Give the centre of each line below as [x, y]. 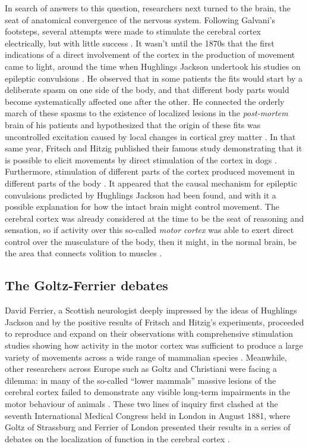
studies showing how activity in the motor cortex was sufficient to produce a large [154, 345]
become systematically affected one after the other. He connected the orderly [145, 101]
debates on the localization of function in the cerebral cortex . [117, 438]
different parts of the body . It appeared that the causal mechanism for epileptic [151, 183]
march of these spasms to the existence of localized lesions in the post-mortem [146, 113]
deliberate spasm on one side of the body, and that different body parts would [147, 90]
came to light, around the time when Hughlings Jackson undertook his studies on [153, 66]
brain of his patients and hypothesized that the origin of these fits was [133, 124]
